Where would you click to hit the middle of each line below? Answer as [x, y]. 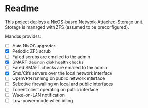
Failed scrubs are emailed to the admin [51, 57]
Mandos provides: [23, 36]
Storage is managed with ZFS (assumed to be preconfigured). [67, 27]
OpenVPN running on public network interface [58, 78]
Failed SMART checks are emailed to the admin [59, 68]
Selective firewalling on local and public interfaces [63, 84]
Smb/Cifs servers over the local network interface [62, 73]
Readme [22, 8]
